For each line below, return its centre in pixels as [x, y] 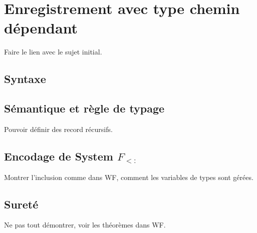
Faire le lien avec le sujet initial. [53, 52]
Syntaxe [25, 79]
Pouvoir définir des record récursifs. [58, 129]
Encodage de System [59, 156]
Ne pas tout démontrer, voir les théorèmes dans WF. [85, 225]
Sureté [21, 204]
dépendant [41, 28]
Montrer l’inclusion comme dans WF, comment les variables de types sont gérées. [129, 177]
